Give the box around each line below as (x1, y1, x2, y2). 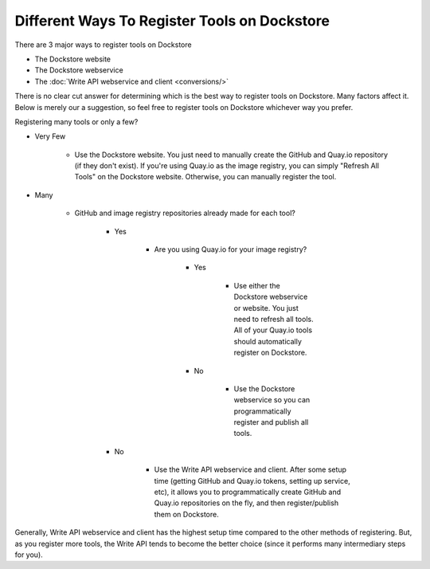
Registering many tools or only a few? (14, 116, 139, 127)
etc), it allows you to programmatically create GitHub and (154, 487, 342, 497)
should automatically (233, 336, 303, 346)
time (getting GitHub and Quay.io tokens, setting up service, (154, 476, 350, 485)
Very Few (34, 131, 66, 141)
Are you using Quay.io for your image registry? (154, 245, 307, 254)
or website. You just (233, 303, 299, 312)
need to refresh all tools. (233, 314, 314, 324)
